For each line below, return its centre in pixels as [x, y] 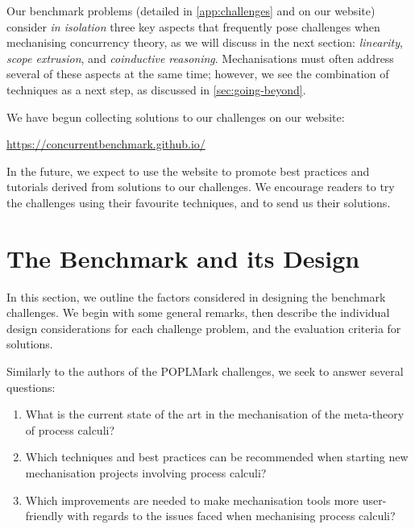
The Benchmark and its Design [183, 258]
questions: [31, 387]
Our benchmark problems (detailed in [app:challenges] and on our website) [191, 10]
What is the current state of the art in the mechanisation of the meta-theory [215, 414]
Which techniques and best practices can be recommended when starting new [217, 457]
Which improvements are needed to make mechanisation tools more [192, 500]
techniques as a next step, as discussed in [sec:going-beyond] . [156, 89]
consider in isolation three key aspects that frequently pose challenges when [193, 26]
